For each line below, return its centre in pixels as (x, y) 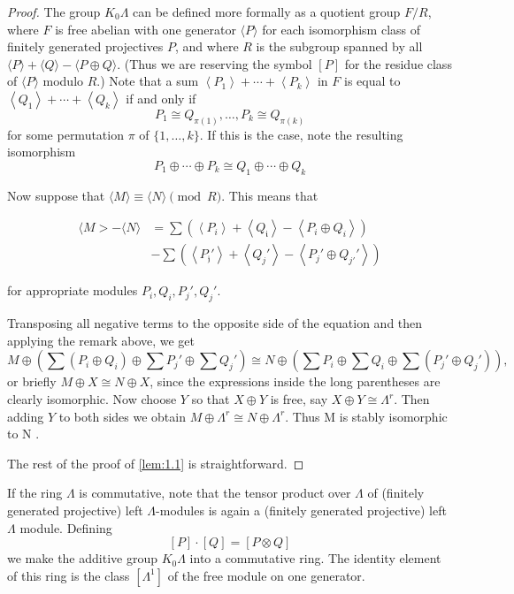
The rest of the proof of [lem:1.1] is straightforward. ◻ (156, 463)
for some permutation (65, 134)
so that (211, 399)
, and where (207, 46)
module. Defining (66, 527)
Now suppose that (56, 195)
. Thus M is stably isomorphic (366, 416)
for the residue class (398, 63)
